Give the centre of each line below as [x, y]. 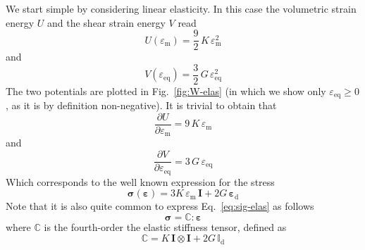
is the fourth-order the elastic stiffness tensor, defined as [165, 226]
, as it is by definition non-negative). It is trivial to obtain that [141, 105]
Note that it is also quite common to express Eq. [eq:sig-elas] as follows [160, 206]
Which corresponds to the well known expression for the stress [140, 181]
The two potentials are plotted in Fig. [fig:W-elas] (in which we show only [166, 90]
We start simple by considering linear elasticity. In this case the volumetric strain [181, 8]
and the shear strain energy [106, 22]
